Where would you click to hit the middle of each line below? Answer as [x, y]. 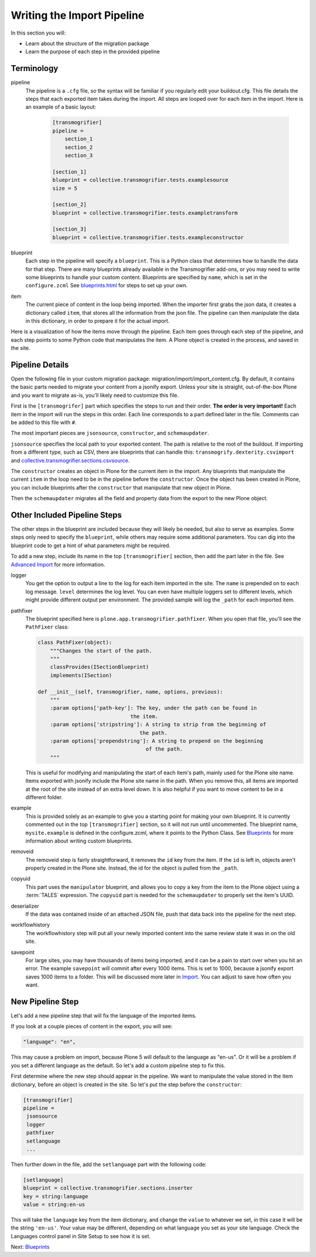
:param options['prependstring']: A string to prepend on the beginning [157, 741]
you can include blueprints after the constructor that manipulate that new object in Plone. [121, 487]
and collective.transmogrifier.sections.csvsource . [70, 460]
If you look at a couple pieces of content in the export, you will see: [92, 1027]
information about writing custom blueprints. [79, 841]
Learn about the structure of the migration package [87, 43]
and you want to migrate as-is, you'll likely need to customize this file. [95, 395]
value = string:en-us [54, 1205]
